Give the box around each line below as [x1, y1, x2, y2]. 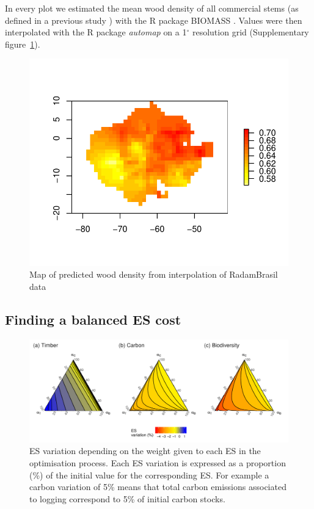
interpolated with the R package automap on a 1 [5, 26, 187, 38]
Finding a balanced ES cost [5, 309, 181, 328]
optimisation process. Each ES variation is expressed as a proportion [29, 457, 286, 469]
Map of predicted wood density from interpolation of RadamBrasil [29, 268, 278, 281]
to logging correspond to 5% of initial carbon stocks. [29, 492, 225, 505]
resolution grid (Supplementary [192, 26, 309, 38]
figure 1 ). [5, 37, 40, 50]
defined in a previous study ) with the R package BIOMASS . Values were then [5, 13, 302, 26]
